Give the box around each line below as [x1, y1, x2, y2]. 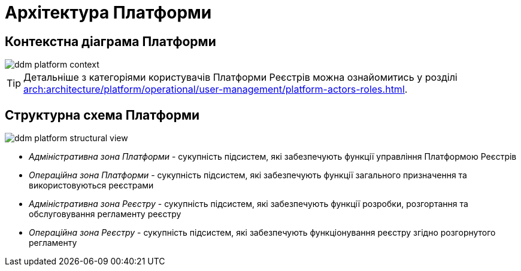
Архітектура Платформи [5, 2, 212, 23]
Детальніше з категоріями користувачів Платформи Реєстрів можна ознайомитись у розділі [23, 71, 458, 84]
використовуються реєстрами [29, 180, 154, 191]
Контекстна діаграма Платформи [5, 34, 216, 49]
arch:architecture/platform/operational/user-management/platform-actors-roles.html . [23, 83, 408, 96]
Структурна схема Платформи [5, 107, 200, 123]
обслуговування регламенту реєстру [29, 209, 181, 220]
